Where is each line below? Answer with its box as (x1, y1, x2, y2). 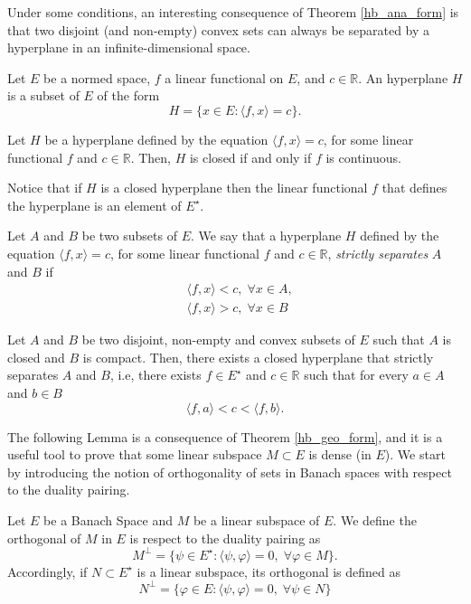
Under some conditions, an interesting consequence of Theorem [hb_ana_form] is (7, 3, 459, 21)
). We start (384, 445, 446, 464)
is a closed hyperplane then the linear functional (100, 178, 368, 197)
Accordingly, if (7, 562, 88, 580)
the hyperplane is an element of (7, 195, 182, 214)
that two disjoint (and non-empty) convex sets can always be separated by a (7, 20, 430, 39)
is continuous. (325, 147, 401, 166)
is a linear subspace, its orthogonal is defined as (137, 562, 401, 580)
